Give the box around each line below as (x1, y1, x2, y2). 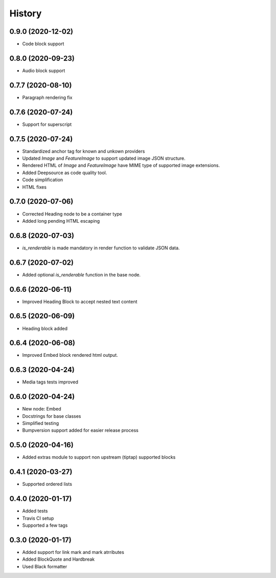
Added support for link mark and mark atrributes (22, 549, 125, 555)
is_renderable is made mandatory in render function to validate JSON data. (22, 245, 180, 251)
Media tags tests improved (22, 379, 79, 385)
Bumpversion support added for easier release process (22, 427, 139, 434)
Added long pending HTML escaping (22, 218, 100, 224)
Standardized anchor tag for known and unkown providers (22, 148, 145, 154)
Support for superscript (22, 121, 72, 127)
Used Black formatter (22, 563, 67, 569)
